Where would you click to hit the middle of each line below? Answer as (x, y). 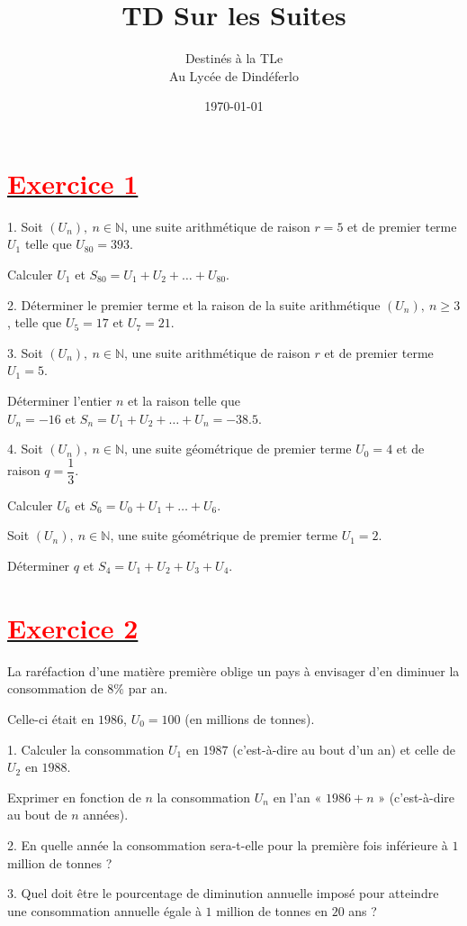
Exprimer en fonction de (74, 797)
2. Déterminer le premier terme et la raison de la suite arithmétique (194, 304)
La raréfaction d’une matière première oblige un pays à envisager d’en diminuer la (233, 670)
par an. (148, 688)
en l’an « (297, 797)
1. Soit (25, 226)
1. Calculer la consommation (86, 749)
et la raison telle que (184, 400)
